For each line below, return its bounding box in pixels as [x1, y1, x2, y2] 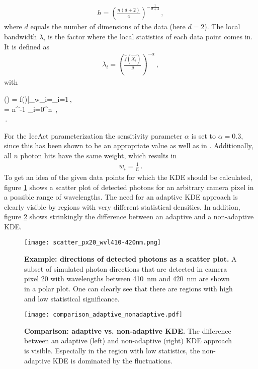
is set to [191, 130, 216, 141]
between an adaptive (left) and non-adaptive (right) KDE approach [24, 335, 232, 346]
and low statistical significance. [24, 293, 120, 303]
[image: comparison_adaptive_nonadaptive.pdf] [24, 311, 183, 319]
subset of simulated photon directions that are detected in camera [24, 263, 227, 274]
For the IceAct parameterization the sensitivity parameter [4, 130, 183, 141]
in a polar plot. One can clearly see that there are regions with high [24, 283, 233, 293]
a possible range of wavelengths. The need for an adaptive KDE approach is [4, 192, 238, 202]
